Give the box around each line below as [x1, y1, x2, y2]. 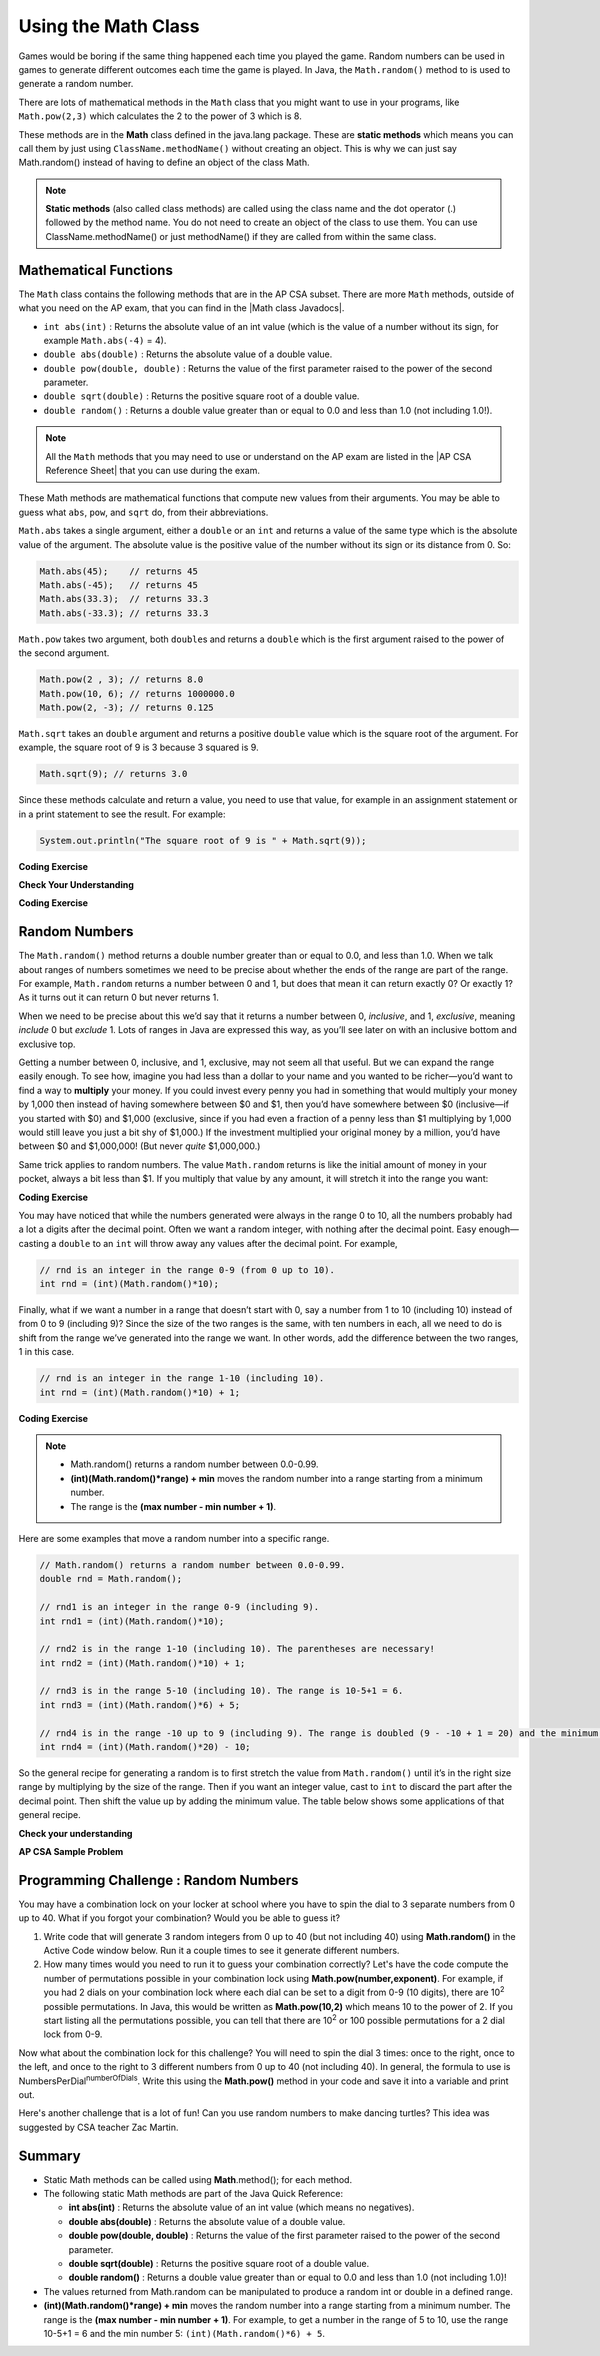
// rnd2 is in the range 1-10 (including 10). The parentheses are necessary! [39, 1643, 435, 1655]
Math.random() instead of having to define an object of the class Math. [18, 156, 310, 169]
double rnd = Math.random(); [39, 1573, 183, 1585]
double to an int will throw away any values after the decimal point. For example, [58, 1237, 399, 1249]
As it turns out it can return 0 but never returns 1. [18, 991, 220, 1004]
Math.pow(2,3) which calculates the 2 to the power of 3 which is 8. [18, 110, 302, 122]
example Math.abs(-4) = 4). [43, 334, 167, 346]
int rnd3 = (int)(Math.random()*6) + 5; [39, 1699, 240, 1710]
